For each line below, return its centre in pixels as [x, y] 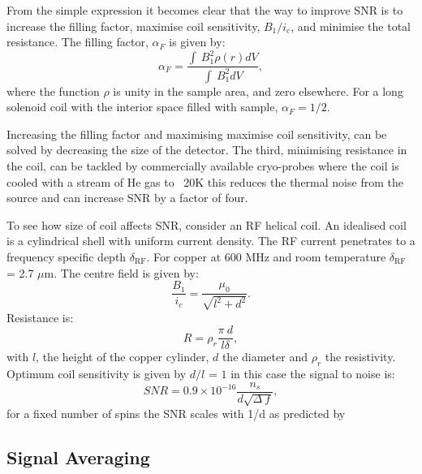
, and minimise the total [351, 26]
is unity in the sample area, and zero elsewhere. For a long [258, 90]
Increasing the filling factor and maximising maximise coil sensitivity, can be [197, 134]
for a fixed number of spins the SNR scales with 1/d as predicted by [176, 414]
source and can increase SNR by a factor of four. [127, 198]
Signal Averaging [78, 457]
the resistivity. [360, 357]
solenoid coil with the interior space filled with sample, [142, 107]
